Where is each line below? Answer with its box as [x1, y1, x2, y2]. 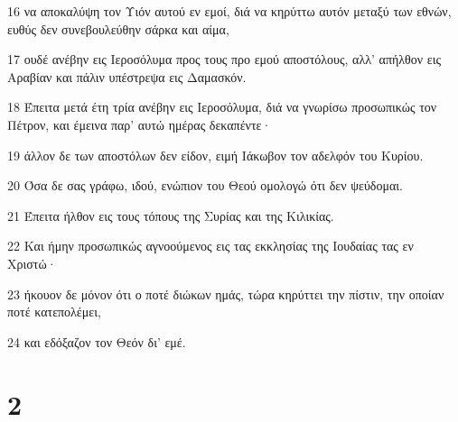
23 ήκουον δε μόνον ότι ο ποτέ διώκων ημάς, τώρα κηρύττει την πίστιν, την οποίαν [7, 284, 444, 303]
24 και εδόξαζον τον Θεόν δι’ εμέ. [7, 332, 186, 351]
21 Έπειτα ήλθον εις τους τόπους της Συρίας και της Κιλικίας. [7, 206, 334, 225]
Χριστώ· [7, 253, 57, 272]
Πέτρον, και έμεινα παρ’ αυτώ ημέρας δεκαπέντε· [7, 115, 272, 133]
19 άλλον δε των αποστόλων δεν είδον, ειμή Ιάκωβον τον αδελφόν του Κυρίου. [7, 145, 424, 164]
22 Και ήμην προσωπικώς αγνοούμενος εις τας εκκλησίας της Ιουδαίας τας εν [7, 236, 414, 255]
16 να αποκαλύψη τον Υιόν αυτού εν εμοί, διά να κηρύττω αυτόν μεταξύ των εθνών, [7, 2, 452, 20]
